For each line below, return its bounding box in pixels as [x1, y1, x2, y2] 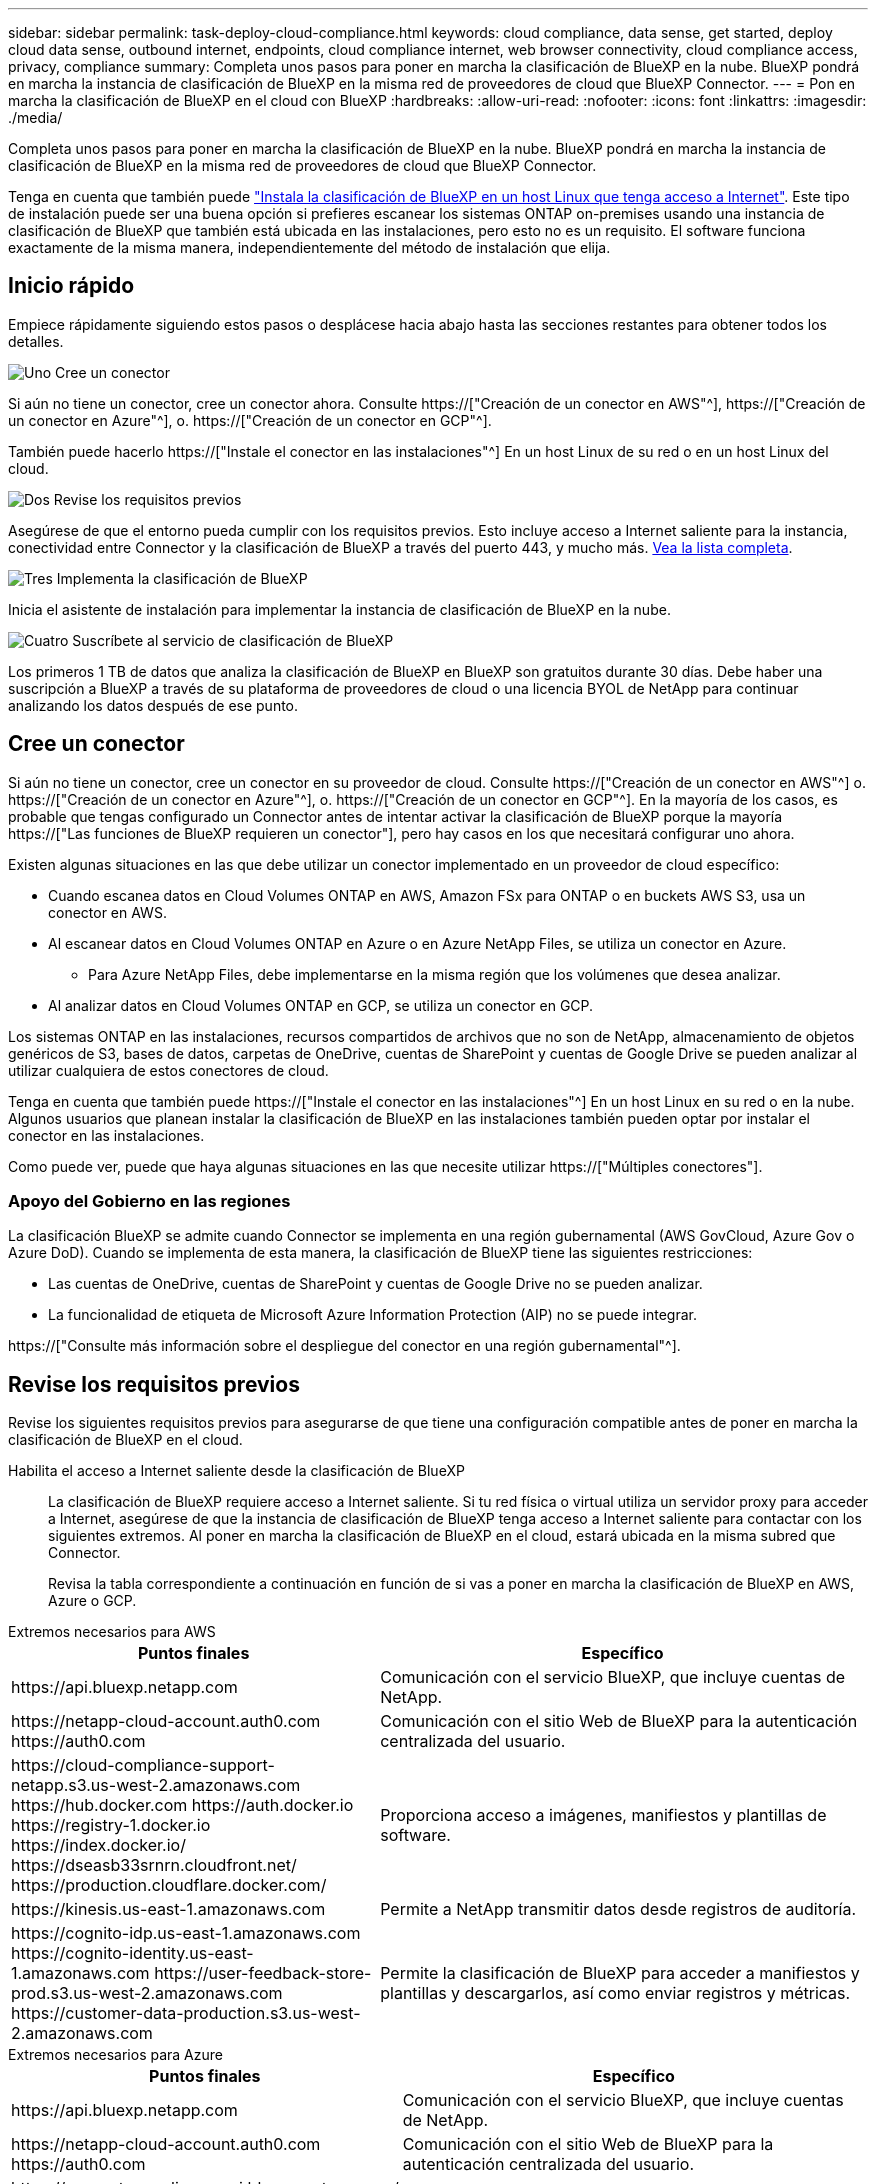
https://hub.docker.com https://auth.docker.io [11, 1795, 354, 1816]
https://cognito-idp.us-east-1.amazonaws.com [11, 1923, 361, 1944]
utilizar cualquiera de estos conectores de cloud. [8, 1061, 329, 1079]
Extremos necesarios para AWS [8, 1623, 216, 1641]
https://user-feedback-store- [154, 1963, 372, 1984]
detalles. [8, 332, 64, 350]
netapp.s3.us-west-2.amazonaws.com [11, 1775, 301, 1796]
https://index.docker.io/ [11, 1835, 186, 1856]
